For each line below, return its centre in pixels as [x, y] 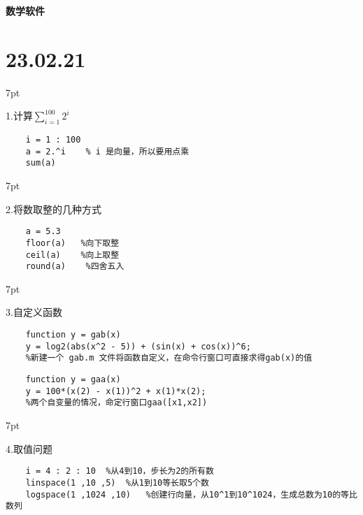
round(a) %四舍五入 [75, 267]
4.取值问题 [29, 448]
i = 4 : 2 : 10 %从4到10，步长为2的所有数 [120, 471]
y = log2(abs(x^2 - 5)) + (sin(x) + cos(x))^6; [138, 346]
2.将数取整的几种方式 [54, 209]
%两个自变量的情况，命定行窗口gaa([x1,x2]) [116, 403]
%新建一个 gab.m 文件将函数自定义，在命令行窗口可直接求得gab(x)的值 [169, 358]
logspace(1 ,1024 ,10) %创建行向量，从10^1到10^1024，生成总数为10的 [183, 494]
